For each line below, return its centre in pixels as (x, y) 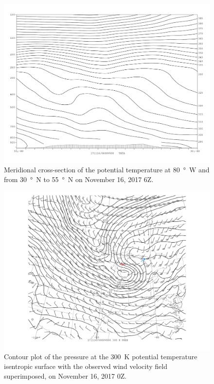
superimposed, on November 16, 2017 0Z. (65, 376)
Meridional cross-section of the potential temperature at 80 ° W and (107, 170)
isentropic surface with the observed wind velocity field (86, 366)
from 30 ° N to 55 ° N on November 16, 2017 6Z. (79, 179)
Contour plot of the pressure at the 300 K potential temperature (101, 357)
